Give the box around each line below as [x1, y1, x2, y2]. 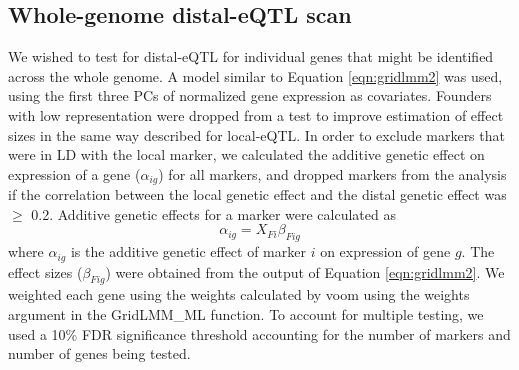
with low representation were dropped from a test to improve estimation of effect [8, 104, 504, 125]
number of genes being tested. [8, 343, 191, 364]
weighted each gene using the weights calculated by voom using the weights [8, 284, 470, 305]
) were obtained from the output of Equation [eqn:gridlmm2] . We [105, 261, 505, 282]
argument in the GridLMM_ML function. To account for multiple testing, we [8, 304, 484, 325]
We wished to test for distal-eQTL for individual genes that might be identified [8, 46, 494, 67]
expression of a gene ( [8, 163, 141, 184]
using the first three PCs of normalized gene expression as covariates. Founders [8, 85, 492, 106]
